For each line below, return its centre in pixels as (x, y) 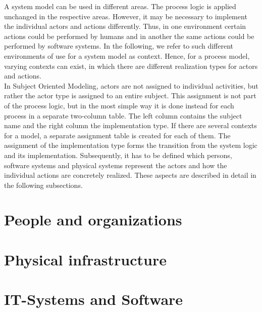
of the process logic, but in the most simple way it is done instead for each (119, 105)
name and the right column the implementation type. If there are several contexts (130, 125)
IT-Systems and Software (94, 299)
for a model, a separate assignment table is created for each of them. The (117, 135)
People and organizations (93, 220)
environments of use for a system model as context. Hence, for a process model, (127, 55)
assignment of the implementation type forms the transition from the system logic (131, 145)
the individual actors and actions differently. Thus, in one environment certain (125, 26)
